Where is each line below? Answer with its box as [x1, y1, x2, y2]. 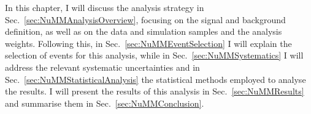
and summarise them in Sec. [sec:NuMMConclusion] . [5, 96, 204, 109]
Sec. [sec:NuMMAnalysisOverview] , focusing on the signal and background [5, 13, 286, 26]
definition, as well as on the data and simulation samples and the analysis [5, 25, 282, 38]
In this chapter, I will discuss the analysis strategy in [5, 1, 204, 13]
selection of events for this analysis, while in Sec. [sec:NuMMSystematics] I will [5, 49, 304, 62]
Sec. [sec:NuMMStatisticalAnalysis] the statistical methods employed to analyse [5, 73, 306, 85]
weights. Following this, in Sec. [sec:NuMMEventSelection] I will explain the [5, 37, 292, 49]
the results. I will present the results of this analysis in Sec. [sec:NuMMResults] [5, 85, 304, 98]
